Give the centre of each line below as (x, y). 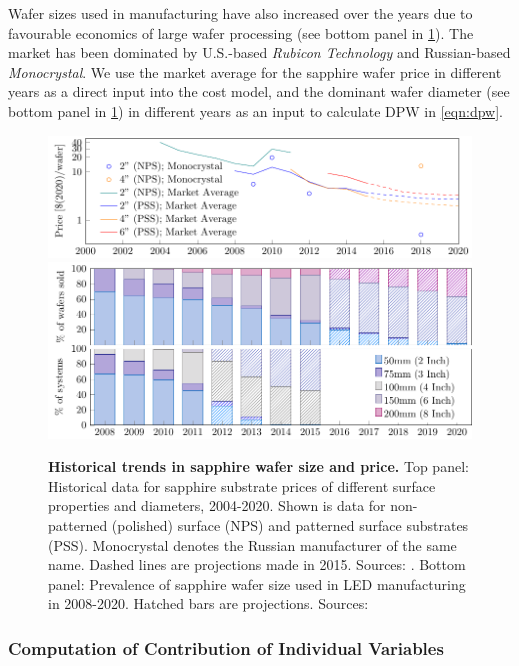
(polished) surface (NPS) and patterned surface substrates (290, 524)
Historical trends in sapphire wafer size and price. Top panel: (258, 466)
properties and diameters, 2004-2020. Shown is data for (217, 505)
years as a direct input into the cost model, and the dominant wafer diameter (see (259, 91)
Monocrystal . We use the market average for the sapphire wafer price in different (255, 71)
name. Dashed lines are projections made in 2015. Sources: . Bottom (257, 564)
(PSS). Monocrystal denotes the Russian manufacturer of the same (252, 544)
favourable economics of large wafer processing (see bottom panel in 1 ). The (241, 32)
